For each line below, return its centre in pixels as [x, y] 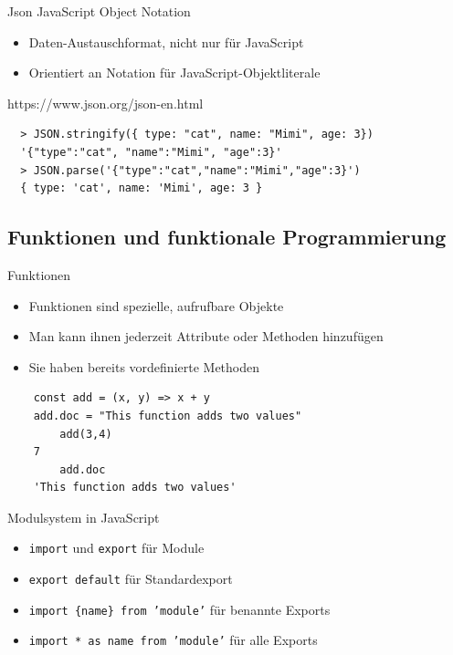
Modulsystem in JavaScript [84, 517]
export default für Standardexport [131, 579]
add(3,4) [86, 434]
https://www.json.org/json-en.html [105, 103]
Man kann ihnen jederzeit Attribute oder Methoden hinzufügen [206, 336]
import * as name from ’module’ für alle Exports [173, 640]
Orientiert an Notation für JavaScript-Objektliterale [174, 73]
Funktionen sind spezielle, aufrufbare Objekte [156, 305]
